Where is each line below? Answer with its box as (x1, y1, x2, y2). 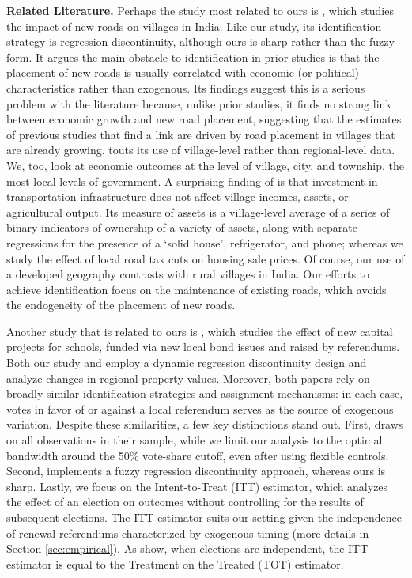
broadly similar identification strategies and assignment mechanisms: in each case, (6, 385, 403, 402)
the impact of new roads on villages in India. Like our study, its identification (6, 17, 382, 34)
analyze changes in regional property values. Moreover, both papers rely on (6, 369, 370, 386)
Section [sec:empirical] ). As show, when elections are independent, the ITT (6, 540, 369, 557)
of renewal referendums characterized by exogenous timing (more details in (6, 524, 369, 541)
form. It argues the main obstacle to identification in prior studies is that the (6, 48, 380, 65)
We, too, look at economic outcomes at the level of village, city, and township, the (6, 157, 404, 173)
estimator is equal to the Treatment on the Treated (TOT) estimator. (6, 555, 344, 572)
